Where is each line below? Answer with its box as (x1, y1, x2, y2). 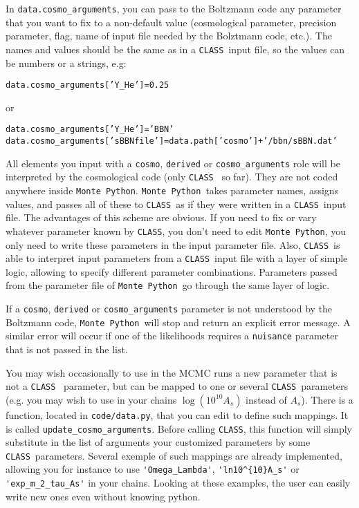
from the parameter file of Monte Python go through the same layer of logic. (6, 278, 330, 292)
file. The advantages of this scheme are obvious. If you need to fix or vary (6, 210, 317, 225)
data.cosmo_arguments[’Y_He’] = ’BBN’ (6, 124, 174, 135)
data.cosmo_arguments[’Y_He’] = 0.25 (6, 80, 169, 91)
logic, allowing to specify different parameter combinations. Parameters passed (6, 264, 338, 279)
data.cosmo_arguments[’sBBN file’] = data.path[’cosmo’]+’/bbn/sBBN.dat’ (6, 136, 338, 146)
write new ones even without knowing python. (6, 489, 201, 503)
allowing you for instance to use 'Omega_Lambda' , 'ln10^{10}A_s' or (6, 462, 300, 476)
